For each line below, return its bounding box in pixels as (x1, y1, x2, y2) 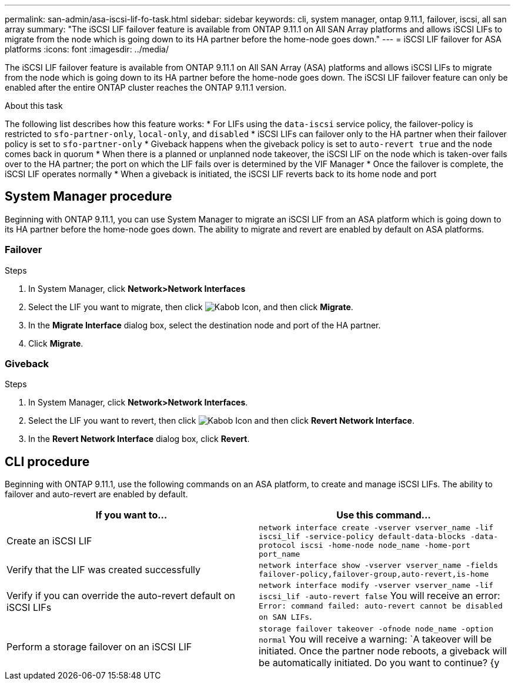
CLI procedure (5, 454, 90, 469)
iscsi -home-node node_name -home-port (300, 541, 471, 550)
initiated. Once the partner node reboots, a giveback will (259, 645, 507, 657)
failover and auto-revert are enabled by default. (5, 489, 188, 500)
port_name (259, 550, 300, 559)
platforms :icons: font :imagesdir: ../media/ (5, 44, 169, 54)
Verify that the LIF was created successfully (6, 564, 200, 576)
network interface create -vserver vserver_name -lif (259, 523, 494, 533)
